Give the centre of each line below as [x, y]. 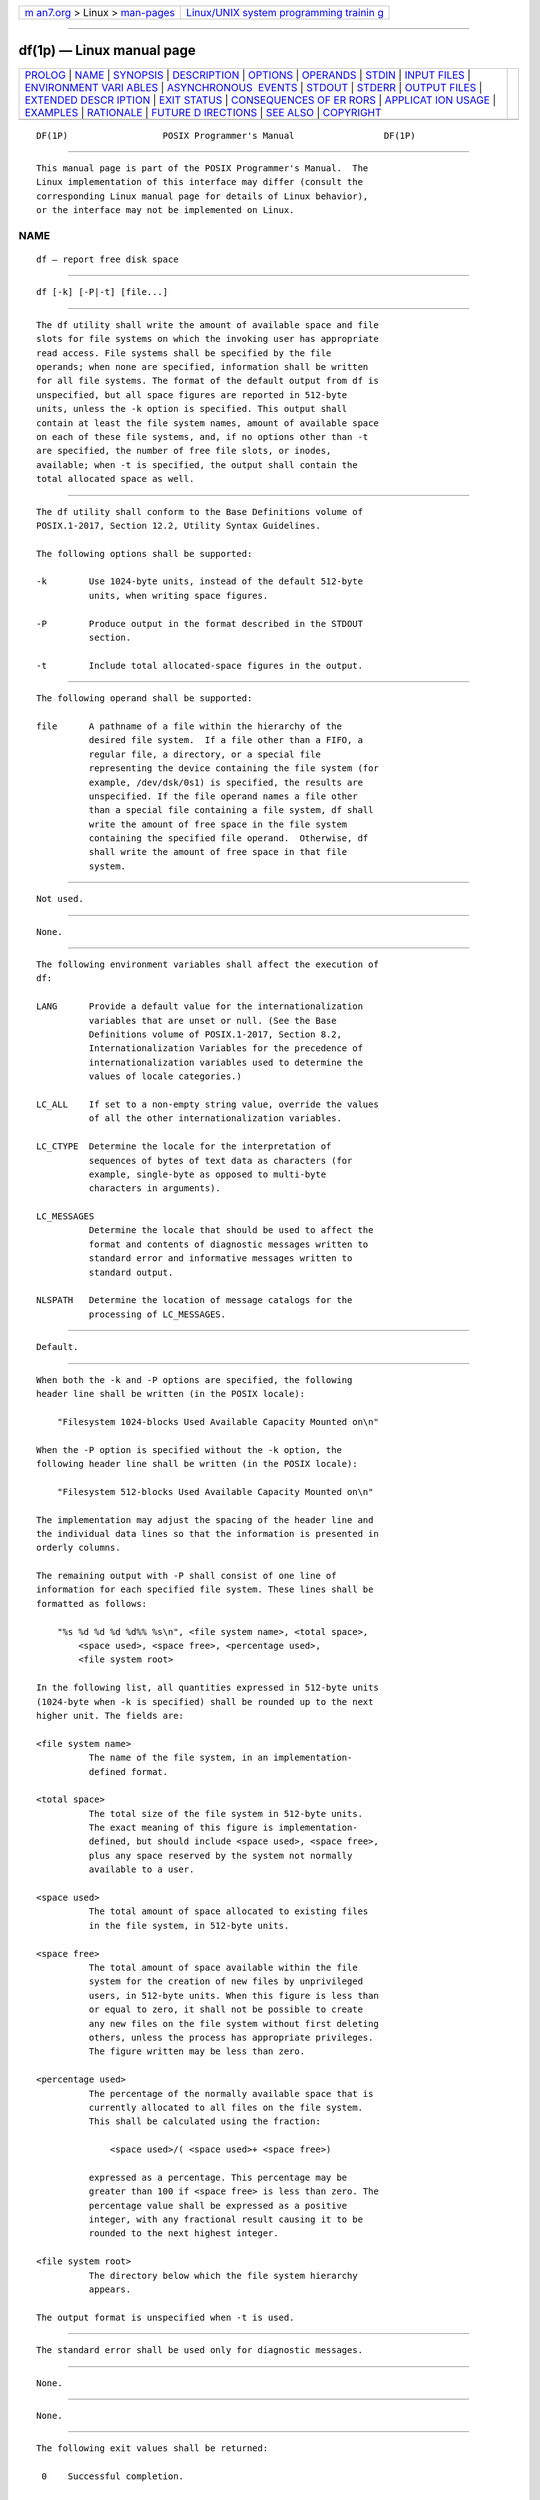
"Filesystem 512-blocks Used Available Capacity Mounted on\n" [215, 1491]
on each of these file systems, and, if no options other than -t [202, 436]
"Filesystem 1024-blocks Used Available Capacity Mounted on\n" [217, 1421]
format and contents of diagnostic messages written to [228, 1244]
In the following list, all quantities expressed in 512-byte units [207, 1688]
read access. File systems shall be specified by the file [184, 353]
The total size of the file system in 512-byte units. [226, 1813]
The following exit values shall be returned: [152, 2448]
